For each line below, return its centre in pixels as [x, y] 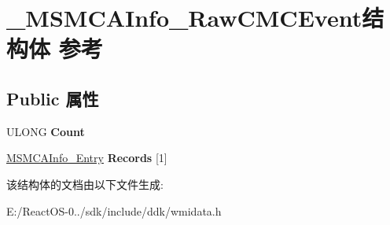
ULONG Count [46, 131]
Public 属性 [53, 98]
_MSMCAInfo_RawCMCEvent [184, 18]
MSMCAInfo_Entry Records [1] [87, 158]
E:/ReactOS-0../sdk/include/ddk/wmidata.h [114, 210]
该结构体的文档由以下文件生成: [85, 184]
